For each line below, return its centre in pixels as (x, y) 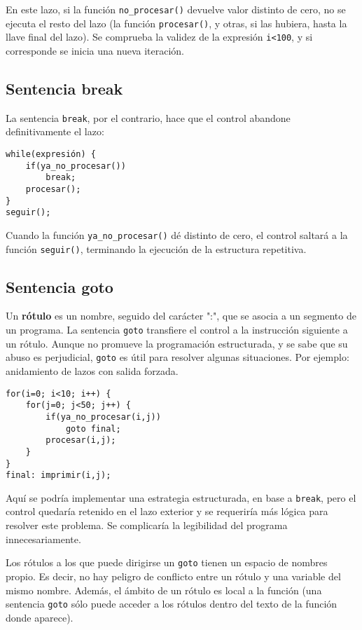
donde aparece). (40, 617)
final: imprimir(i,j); (58, 475)
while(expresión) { (51, 155)
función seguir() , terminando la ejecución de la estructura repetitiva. (156, 248)
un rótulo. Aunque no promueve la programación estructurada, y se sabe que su (177, 343)
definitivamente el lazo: (55, 131)
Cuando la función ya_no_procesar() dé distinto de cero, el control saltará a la (177, 234)
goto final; (93, 429)
